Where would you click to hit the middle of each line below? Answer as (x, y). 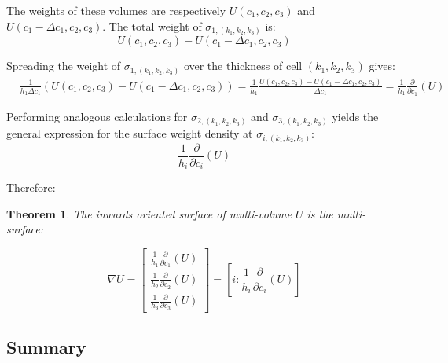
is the (320, 213)
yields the (355, 116)
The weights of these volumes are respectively (116, 10)
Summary (46, 347)
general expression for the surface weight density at (130, 133)
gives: (382, 66)
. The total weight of (152, 26)
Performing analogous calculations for (97, 116)
